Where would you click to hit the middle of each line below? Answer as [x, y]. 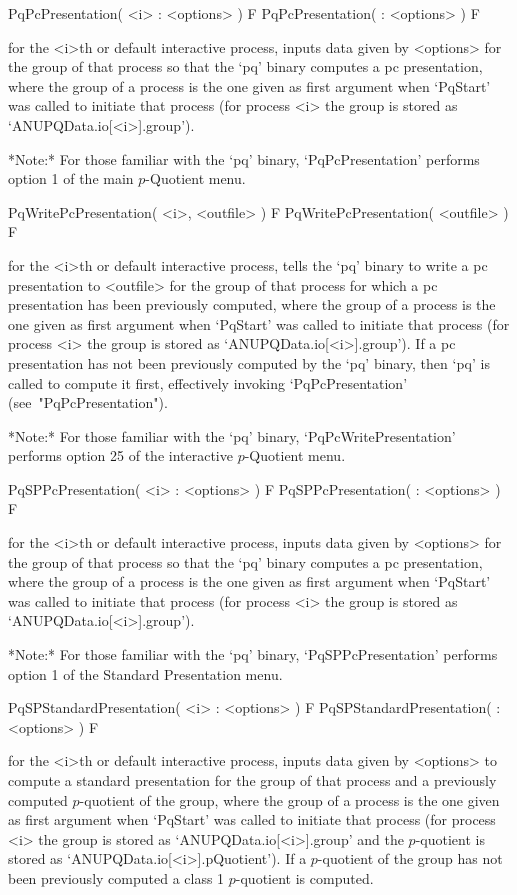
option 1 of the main [71, 178]
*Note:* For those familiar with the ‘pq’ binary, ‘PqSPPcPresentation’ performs [253, 654]
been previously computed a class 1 [116, 877]
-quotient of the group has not [410, 858]
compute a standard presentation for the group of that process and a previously [252, 780]
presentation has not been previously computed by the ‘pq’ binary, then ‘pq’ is [249, 362]
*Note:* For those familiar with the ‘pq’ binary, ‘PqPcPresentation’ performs [244, 158]
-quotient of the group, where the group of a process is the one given [289, 799]
